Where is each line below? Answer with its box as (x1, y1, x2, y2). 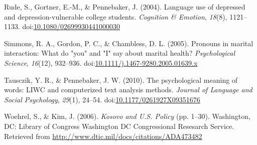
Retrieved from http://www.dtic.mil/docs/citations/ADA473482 (4, 130, 202, 141)
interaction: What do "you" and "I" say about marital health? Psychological (4, 48, 235, 58)
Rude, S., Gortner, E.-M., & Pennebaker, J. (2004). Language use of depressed (4, 2, 245, 12)
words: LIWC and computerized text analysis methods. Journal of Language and (4, 84, 252, 95)
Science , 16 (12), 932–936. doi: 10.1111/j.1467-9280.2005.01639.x (4, 57, 198, 68)
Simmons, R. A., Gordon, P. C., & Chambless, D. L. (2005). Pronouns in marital (4, 38, 253, 48)
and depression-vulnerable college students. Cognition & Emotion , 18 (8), (4, 11, 227, 22)
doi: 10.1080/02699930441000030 (22, 21, 120, 32)
